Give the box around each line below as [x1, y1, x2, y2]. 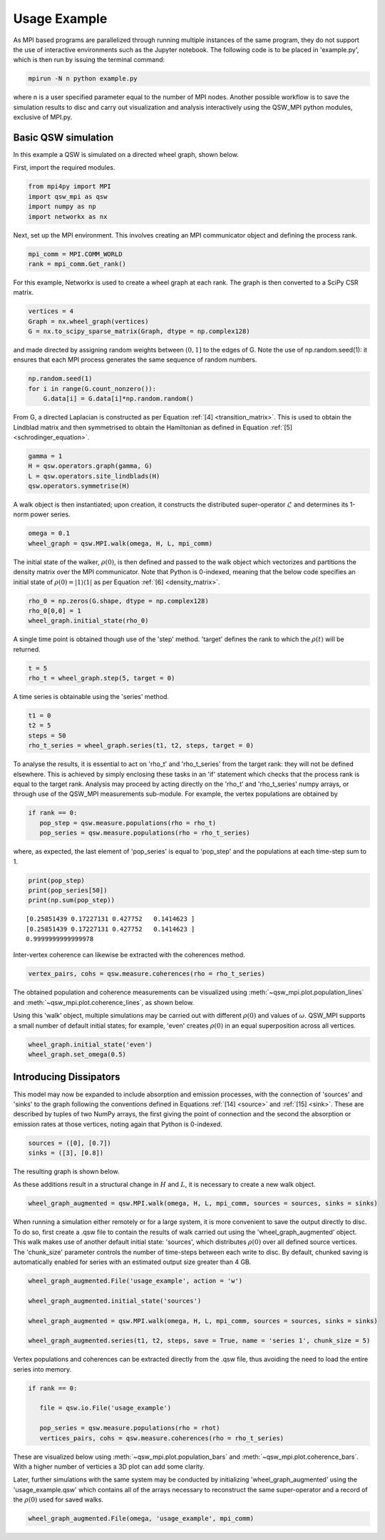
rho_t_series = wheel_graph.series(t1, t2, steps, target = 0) [28, 742, 255, 750]
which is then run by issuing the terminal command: [13, 56, 165, 64]
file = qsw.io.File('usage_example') [39, 1404, 171, 1412]
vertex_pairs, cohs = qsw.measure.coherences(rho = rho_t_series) [28, 970, 265, 978]
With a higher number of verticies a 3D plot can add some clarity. [13, 1462, 205, 1471]
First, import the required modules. [13, 163, 115, 172]
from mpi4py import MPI [28, 183, 112, 190]
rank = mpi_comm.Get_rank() [28, 260, 126, 267]
